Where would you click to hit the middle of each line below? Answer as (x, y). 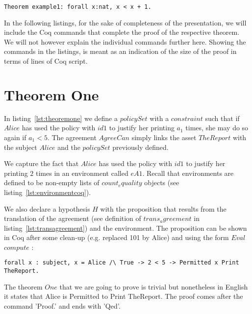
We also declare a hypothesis (47, 208)
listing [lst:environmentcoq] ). (48, 192)
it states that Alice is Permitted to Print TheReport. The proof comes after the (124, 296)
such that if (222, 118)
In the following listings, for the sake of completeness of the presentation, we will (125, 22)
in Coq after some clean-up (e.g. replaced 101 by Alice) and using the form (116, 237)
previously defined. (140, 147)
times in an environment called (82, 173)
